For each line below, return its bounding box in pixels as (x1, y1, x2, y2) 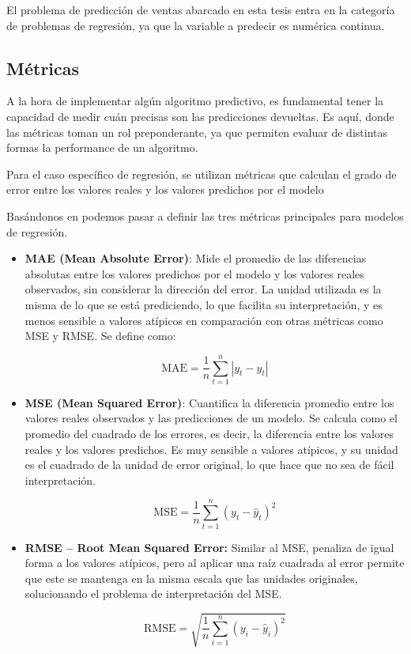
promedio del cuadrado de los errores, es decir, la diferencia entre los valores (25, 425, 394, 442)
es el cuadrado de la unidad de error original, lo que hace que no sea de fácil (25, 456, 394, 473)
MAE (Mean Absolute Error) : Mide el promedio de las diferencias (25, 250, 367, 267)
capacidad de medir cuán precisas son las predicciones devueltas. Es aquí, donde (6, 108, 394, 124)
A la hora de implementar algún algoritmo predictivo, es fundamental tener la (6, 93, 384, 109)
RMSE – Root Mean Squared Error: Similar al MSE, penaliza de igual (25, 539, 394, 555)
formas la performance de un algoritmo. (6, 139, 198, 156)
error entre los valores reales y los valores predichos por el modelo (6, 181, 324, 198)
